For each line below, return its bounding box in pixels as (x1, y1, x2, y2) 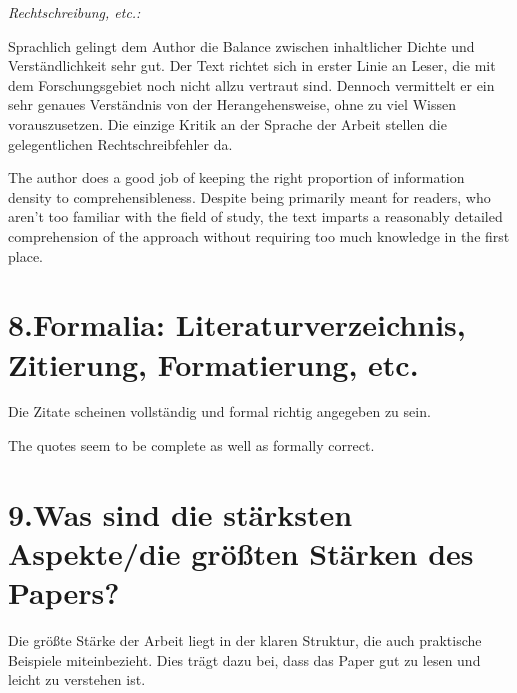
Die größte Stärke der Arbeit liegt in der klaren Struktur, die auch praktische (8, 630, 482, 651)
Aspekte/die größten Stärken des (8, 533, 474, 573)
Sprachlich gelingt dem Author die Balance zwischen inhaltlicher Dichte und (8, 35, 475, 56)
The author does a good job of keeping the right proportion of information (8, 167, 465, 188)
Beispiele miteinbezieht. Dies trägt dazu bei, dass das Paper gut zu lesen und (8, 649, 481, 670)
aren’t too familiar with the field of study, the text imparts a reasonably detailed (8, 206, 503, 227)
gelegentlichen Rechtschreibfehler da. (8, 133, 233, 154)
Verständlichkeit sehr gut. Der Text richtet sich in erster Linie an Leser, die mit (8, 55, 496, 76)
